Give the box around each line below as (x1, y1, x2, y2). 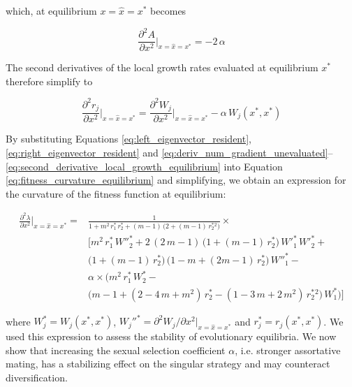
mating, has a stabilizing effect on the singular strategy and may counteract (6, 356, 330, 371)
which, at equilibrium (6, 3, 97, 17)
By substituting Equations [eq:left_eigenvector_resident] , (6, 131, 251, 146)
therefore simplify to (6, 73, 93, 88)
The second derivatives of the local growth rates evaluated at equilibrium (6, 60, 318, 75)
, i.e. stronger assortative (235, 342, 341, 357)
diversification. (6, 370, 68, 385)
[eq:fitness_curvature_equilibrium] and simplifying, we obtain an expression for (6, 173, 346, 187)
